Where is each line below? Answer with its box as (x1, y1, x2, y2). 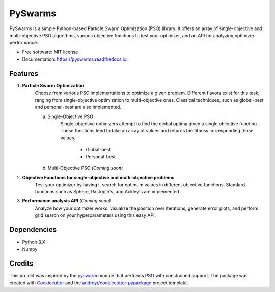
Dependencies (9, 225, 57, 234)
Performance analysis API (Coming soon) (22, 198, 111, 204)
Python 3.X (22, 239, 46, 245)
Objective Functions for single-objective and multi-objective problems (22, 174, 175, 181)
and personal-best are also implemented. (35, 104, 122, 110)
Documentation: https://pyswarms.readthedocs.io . (22, 56, 128, 62)
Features (9, 69, 38, 78)
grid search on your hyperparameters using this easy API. (35, 212, 156, 218)
